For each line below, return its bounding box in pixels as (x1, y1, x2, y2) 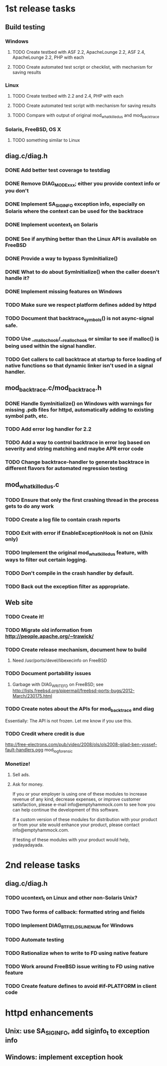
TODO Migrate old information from (5, 626, 92, 633)
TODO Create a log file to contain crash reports (5, 516, 121, 523)
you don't (5, 187, 29, 194)
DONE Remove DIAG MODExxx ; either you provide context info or (5, 180, 161, 188)
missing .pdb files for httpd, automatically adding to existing (5, 406, 154, 413)
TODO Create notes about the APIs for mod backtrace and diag (5, 706, 154, 713)
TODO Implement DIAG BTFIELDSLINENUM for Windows (5, 922, 134, 930)
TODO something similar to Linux (12, 137, 81, 143)
